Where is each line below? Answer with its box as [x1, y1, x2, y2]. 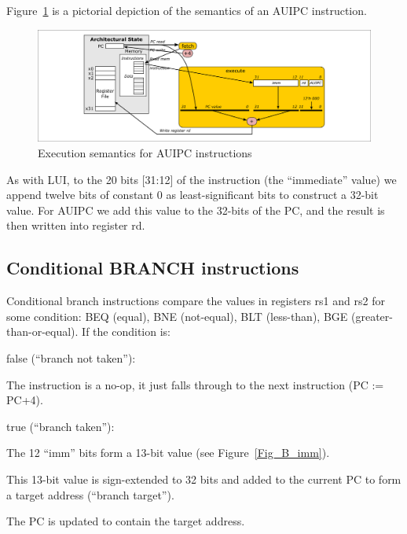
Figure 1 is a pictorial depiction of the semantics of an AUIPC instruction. [6, 2, 367, 18]
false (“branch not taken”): [6, 349, 136, 366]
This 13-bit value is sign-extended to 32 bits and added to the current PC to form [6, 470, 401, 487]
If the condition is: [82, 323, 170, 340]
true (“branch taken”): [6, 418, 115, 434]
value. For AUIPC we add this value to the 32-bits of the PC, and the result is [6, 201, 385, 218]
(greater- [350, 308, 393, 324]
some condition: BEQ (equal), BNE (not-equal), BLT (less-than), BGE [6, 308, 348, 324]
